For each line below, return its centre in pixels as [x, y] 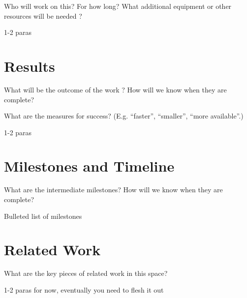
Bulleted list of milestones [43, 216]
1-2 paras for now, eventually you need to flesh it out [84, 289]
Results [30, 66]
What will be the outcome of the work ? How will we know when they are [115, 89]
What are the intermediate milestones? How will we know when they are [113, 190]
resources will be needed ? [43, 15]
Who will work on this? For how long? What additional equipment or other [118, 6]
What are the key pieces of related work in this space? [86, 273]
